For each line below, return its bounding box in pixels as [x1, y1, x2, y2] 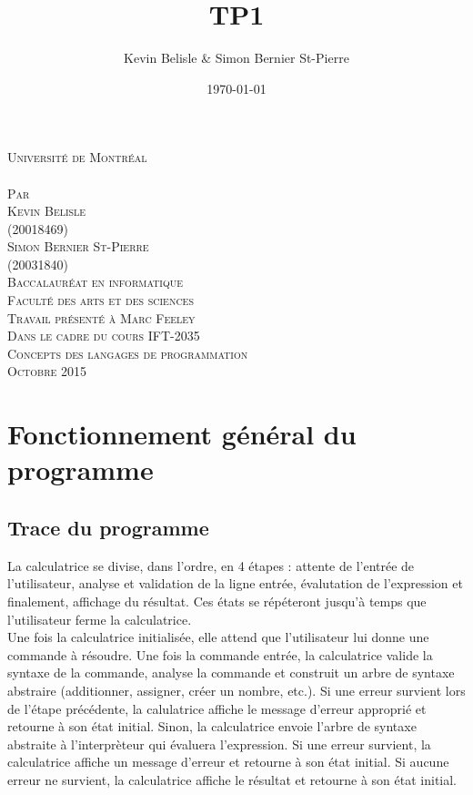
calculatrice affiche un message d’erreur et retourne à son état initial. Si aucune [7, 752, 449, 771]
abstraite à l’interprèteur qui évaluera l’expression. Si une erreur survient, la [7, 734, 431, 753]
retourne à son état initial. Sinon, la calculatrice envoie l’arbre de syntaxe [7, 717, 417, 736]
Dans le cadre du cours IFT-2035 [7, 326, 200, 345]
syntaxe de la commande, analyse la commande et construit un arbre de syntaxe [7, 663, 455, 682]
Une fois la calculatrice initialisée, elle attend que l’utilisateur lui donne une [7, 627, 429, 647]
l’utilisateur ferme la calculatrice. [7, 609, 192, 628]
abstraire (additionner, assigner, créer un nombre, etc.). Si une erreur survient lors [7, 680, 466, 699]
